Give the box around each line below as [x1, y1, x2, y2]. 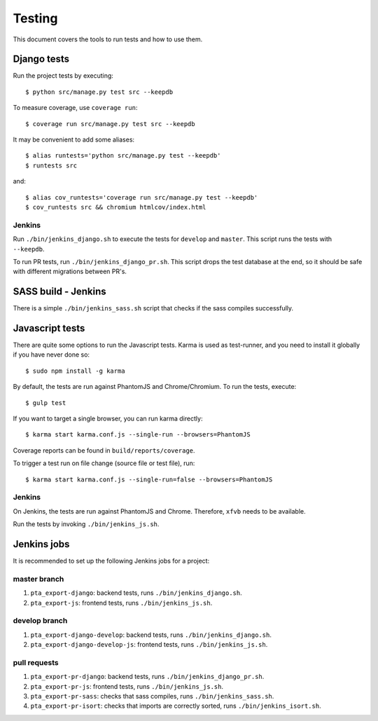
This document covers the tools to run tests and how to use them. [13, 35, 203, 43]
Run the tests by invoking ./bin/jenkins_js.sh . [13, 520, 160, 528]
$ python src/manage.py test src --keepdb [25, 88, 174, 96]
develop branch [13, 616, 68, 626]
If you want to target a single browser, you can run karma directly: [13, 414, 203, 423]
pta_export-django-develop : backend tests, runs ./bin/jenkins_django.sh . [30, 631, 272, 639]
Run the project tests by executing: [13, 71, 113, 80]
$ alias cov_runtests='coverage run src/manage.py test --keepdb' [25, 193, 258, 201]
